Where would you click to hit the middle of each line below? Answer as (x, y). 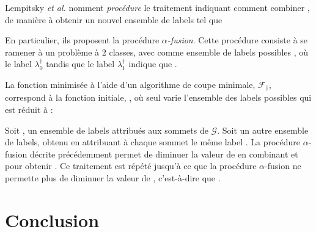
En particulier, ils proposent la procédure (82, 40)
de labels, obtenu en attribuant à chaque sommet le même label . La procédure (153, 142)
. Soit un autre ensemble (263, 130)
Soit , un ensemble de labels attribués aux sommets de (107, 130)
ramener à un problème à (52, 52)
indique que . (153, 64)
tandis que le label (80, 64)
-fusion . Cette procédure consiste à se (237, 40)
